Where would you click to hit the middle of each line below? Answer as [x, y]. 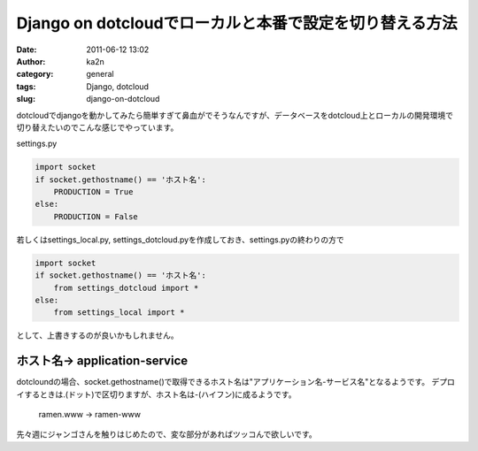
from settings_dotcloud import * [126, 288]
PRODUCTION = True [93, 192]
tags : [26, 86]
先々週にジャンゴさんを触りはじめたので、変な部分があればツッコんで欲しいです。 [167, 434]
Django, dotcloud [118, 86]
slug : [26, 99]
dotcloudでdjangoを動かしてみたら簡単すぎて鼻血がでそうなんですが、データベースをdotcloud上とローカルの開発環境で [235, 115]
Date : [27, 50]
